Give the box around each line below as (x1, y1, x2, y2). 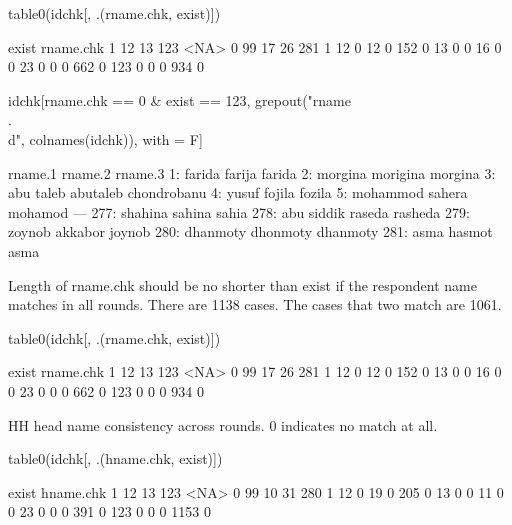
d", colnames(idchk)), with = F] (8, 128, 203, 149)
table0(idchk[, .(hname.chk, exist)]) (8, 448, 223, 469)
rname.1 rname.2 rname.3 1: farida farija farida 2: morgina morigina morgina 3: (8, 162, 496, 183)
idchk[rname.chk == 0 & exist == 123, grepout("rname (8, 89, 351, 110)
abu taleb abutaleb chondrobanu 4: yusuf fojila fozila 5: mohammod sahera (8, 182, 468, 203)
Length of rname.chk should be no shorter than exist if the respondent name (8, 274, 477, 295)
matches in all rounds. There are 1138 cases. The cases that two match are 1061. (8, 294, 502, 315)
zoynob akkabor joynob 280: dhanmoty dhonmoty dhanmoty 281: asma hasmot (8, 221, 493, 242)
